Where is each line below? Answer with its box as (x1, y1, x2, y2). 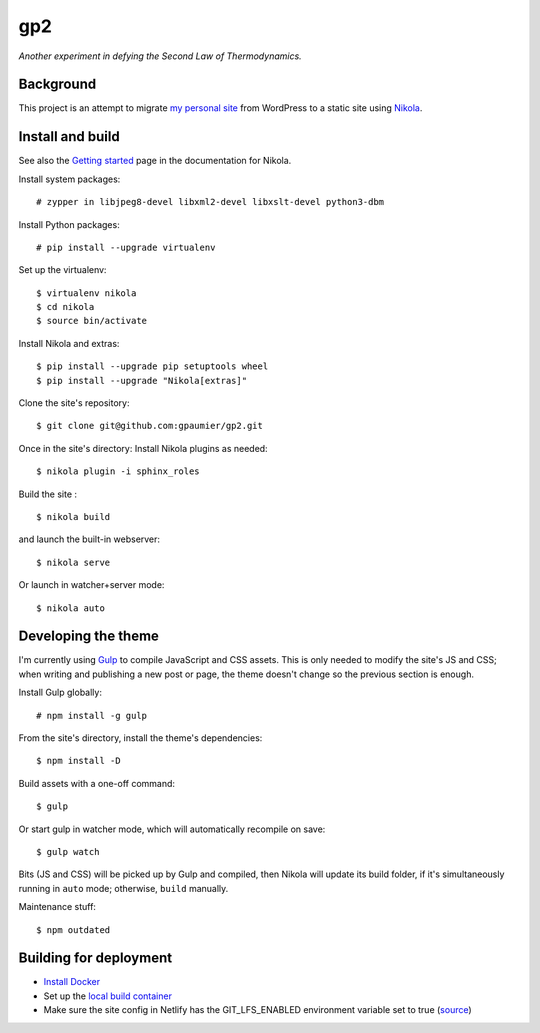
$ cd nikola (36, 301, 95, 313)
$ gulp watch (36, 846, 100, 857)
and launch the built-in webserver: (18, 533, 160, 545)
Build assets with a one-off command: (18, 777, 175, 789)
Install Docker (43, 976, 100, 988)
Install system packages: (18, 173, 121, 185)
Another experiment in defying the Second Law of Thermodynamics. (18, 50, 302, 62)
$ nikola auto (36, 602, 105, 614)
